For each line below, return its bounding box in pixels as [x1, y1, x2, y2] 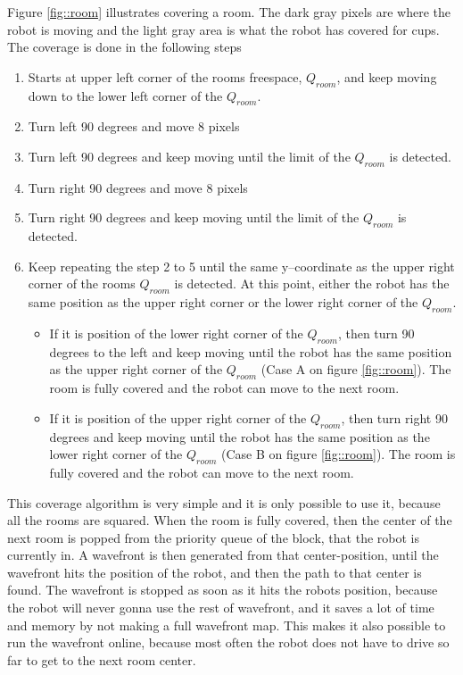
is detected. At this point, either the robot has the [174, 274, 450, 293]
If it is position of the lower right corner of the [49, 323, 303, 342]
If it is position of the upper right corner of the [49, 408, 307, 427]
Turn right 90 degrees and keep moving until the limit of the [28, 208, 360, 227]
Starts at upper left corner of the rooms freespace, [28, 67, 302, 86]
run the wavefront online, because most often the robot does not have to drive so [7, 633, 450, 652]
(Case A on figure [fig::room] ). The [260, 360, 451, 379]
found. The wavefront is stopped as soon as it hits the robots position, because [7, 580, 438, 599]
